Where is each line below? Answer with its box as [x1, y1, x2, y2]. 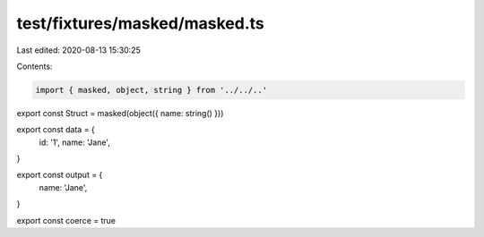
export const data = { [16, 124, 96, 135]
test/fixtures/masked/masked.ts [16, 13, 264, 33]
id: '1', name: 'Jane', [39, 137, 111, 148]
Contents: [16, 61, 53, 72]
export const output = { [16, 170, 103, 181]
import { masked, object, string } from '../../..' [35, 85, 268, 95]
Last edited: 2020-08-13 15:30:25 [16, 45, 141, 55]
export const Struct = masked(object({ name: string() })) [16, 107, 224, 118]
